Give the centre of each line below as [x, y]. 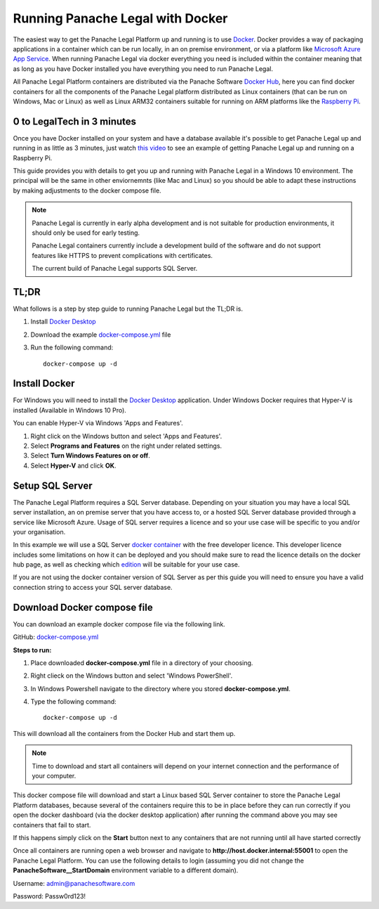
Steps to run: [32, 650]
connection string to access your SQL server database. [93, 587]
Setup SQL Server [53, 485]
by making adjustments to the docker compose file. [87, 191]
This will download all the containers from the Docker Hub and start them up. [124, 733]
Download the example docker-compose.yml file [101, 335]
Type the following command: [74, 702]
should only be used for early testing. [86, 233]
